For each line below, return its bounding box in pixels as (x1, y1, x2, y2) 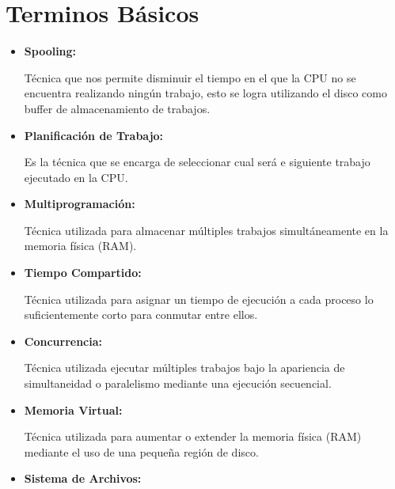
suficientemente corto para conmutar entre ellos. (24, 306, 258, 323)
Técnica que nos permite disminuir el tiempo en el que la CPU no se (24, 69, 356, 85)
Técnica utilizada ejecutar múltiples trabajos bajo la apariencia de (24, 359, 345, 376)
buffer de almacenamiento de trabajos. (24, 100, 211, 116)
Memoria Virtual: (24, 401, 123, 418)
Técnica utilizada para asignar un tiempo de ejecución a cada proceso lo (24, 290, 374, 307)
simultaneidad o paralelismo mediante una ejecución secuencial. (24, 375, 332, 392)
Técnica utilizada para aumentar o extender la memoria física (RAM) (24, 428, 362, 445)
